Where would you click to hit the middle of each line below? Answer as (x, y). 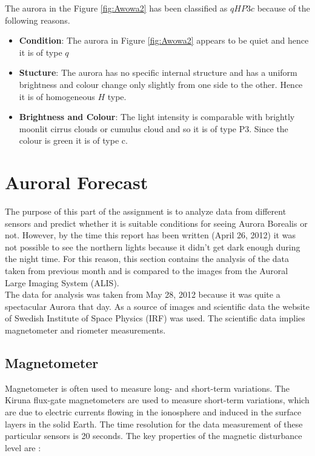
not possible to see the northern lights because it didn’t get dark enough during (153, 246)
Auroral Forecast (77, 182)
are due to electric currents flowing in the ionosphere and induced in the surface (153, 411)
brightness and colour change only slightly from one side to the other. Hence (161, 84)
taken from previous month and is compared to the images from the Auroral (147, 271)
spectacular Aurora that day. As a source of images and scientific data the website (157, 306)
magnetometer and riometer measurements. (85, 330)
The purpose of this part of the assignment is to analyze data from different (146, 211)
